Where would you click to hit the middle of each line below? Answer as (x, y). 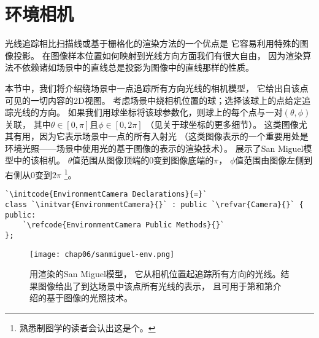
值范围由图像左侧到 (274, 160)
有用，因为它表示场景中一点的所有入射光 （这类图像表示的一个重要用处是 (161, 136)
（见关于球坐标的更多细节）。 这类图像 (222, 124)
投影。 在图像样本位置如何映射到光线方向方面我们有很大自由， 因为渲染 (158, 55)
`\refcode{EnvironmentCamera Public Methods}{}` (123, 225)
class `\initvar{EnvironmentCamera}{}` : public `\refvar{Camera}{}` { (154, 204)
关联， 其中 (28, 124)
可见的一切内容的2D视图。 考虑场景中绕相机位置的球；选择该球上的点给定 (154, 100)
